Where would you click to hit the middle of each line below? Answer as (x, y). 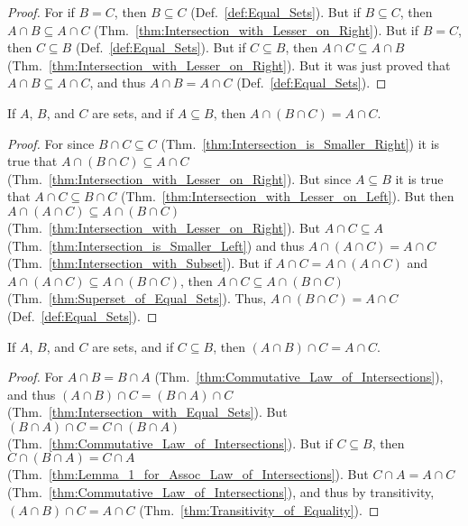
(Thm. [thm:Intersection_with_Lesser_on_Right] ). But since (179, 178)
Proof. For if (41, 12)
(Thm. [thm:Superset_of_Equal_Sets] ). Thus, (137, 298)
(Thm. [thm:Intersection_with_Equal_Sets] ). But (147, 412)
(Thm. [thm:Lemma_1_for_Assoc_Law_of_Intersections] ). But (188, 474)
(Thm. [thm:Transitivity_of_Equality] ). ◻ (259, 509)
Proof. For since (51, 143)
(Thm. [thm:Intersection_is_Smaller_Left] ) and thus (156, 245)
